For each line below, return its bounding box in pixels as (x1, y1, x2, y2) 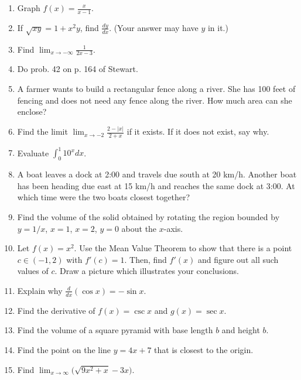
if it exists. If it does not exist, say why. (126, 125, 269, 138)
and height (221, 324, 260, 336)
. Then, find (124, 253, 167, 265)
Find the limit (17, 125, 68, 138)
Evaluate (17, 146, 49, 159)
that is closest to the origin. (154, 344, 254, 355)
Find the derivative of (17, 304, 95, 316)
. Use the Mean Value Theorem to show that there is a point (74, 242, 292, 254)
